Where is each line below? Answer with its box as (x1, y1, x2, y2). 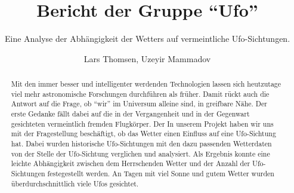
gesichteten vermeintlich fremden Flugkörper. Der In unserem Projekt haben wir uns (11, 118, 274, 128)
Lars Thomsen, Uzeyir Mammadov (83, 52, 211, 65)
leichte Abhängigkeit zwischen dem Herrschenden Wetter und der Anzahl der (11, 158, 250, 169)
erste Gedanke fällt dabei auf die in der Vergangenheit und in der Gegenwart (11, 109, 250, 119)
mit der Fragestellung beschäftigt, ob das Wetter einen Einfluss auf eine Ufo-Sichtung (11, 128, 276, 139)
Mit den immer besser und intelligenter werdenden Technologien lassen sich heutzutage (11, 79, 281, 89)
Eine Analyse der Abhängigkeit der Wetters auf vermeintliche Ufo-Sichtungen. (4, 32, 290, 45)
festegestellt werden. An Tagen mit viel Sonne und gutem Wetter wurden (47, 169, 274, 179)
